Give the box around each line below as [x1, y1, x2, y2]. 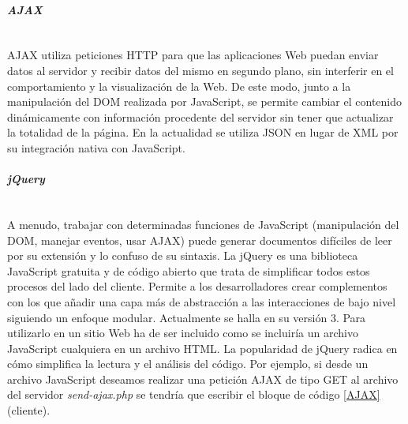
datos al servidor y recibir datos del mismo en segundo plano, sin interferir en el [7, 62, 394, 78]
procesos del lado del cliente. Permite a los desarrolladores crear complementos [7, 278, 387, 295]
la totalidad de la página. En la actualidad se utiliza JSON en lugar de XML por [7, 124, 399, 141]
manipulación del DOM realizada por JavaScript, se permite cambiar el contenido [7, 93, 402, 110]
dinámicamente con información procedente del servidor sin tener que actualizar [7, 108, 394, 125]
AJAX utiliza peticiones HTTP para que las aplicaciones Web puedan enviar [7, 47, 379, 63]
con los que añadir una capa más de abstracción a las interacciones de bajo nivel [7, 293, 396, 310]
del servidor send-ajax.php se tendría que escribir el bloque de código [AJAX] [7, 386, 380, 403]
